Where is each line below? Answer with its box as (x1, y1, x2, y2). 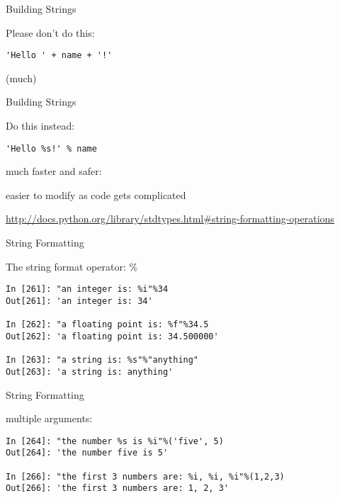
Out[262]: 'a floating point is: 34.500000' (6, 331, 219, 341)
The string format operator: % (6, 259, 138, 273)
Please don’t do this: (6, 25, 95, 40)
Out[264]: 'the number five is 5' (6, 448, 169, 458)
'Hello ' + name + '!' (6, 50, 113, 61)
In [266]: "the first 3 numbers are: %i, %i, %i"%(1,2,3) (6, 471, 285, 482)
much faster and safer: (6, 164, 102, 179)
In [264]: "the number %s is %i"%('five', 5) (6, 436, 224, 446)
